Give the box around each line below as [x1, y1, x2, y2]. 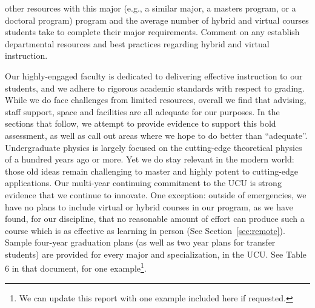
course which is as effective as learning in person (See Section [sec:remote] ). [5, 224, 285, 236]
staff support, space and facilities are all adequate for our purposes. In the [5, 105, 280, 118]
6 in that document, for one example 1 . [5, 260, 147, 275]
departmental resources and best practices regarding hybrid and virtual [5, 37, 270, 50]
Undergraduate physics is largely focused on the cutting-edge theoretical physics [5, 141, 302, 153]
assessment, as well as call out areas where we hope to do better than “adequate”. [5, 129, 308, 141]
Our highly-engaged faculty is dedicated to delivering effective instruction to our [5, 69, 303, 82]
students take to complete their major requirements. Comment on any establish [5, 25, 300, 38]
